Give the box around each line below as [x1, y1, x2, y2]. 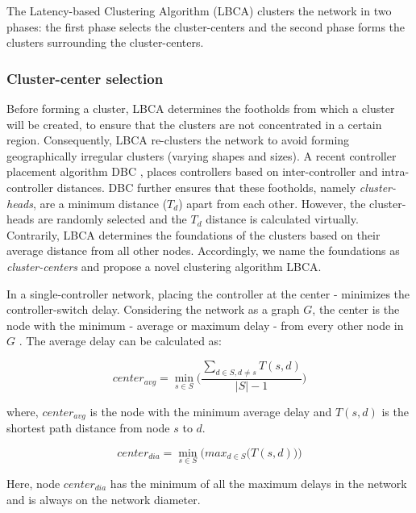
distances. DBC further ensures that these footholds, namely [56, 178, 356, 195]
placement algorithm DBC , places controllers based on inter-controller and [6, 163, 378, 180]
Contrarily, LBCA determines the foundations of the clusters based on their [6, 226, 381, 243]
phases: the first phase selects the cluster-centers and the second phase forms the [6, 18, 406, 35]
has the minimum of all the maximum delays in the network [110, 475, 407, 491]
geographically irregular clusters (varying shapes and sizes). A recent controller [6, 147, 397, 164]
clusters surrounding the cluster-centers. [6, 34, 204, 51]
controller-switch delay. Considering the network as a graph [6, 301, 300, 318]
